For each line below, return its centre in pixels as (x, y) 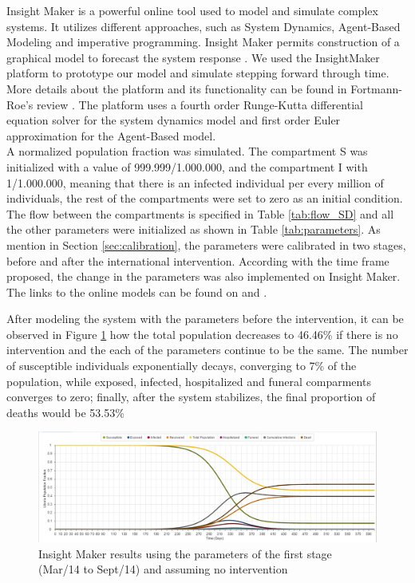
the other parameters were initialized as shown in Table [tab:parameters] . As (194, 229)
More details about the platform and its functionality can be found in (177, 88)
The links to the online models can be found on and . (137, 291)
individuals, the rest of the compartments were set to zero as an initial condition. (205, 198)
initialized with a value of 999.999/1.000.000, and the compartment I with (187, 166)
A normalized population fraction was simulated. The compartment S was (187, 151)
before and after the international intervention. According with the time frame (198, 260)
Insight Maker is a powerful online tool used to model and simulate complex (192, 10)
